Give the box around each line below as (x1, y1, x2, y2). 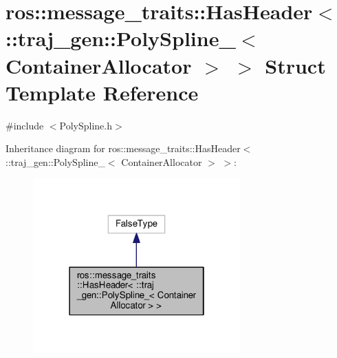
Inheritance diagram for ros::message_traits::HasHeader (6, 141, 241, 156)
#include (6, 118, 44, 132)
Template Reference (6, 78, 199, 106)
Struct (265, 51, 326, 79)
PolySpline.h (59, 118, 113, 132)
